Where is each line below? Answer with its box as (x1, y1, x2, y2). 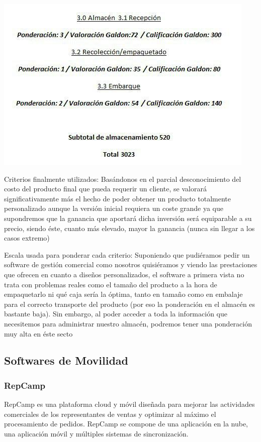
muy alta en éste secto (4, 328, 73, 339)
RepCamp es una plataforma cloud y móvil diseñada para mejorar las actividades (4, 399, 255, 409)
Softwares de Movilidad (4, 353, 128, 368)
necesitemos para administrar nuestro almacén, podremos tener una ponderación (4, 318, 252, 328)
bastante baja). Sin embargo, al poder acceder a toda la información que (4, 308, 227, 319)
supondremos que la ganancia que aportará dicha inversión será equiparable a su (4, 212, 252, 223)
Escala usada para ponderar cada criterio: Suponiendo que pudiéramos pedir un (4, 249, 250, 260)
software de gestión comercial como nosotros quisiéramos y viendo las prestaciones (4, 259, 257, 270)
